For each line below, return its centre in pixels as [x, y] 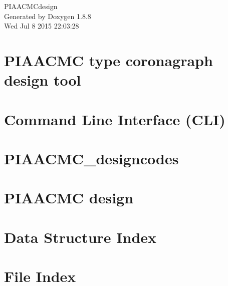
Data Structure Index [80, 237]
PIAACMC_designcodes [91, 158]
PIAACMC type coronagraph [108, 60]
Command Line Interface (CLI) [115, 119]
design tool [43, 80]
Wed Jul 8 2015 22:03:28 [42, 26]
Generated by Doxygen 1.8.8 [48, 16]
